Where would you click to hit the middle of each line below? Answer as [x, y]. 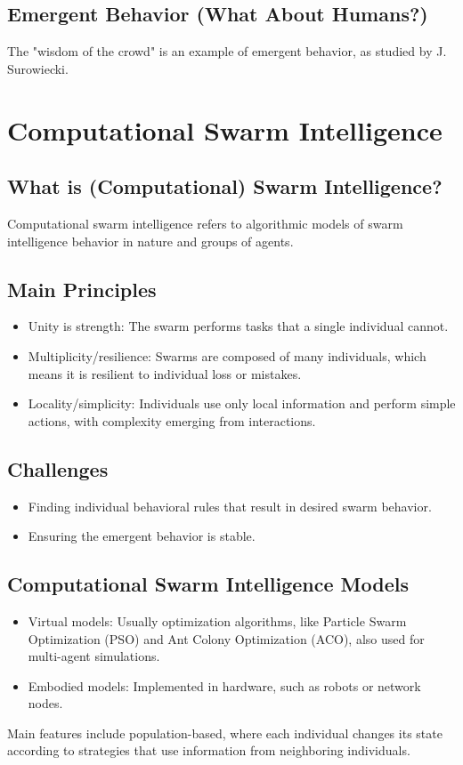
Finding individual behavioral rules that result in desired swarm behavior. [230, 506]
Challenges [58, 468]
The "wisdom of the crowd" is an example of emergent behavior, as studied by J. [227, 51]
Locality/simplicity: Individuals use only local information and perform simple [242, 403]
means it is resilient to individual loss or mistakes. [165, 373]
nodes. [45, 703]
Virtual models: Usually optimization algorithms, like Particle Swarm [217, 620]
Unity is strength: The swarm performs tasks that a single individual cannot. [238, 326]
